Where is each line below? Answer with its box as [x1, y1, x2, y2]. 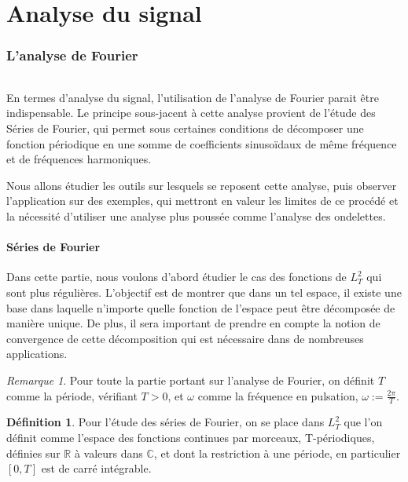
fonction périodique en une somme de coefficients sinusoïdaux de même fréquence [6, 135, 397, 152]
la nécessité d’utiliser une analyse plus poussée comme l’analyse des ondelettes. [6, 207, 386, 224]
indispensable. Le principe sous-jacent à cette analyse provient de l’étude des [6, 104, 376, 121]
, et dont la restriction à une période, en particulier [153, 444, 401, 461]
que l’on [344, 414, 383, 430]
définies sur [6, 444, 61, 461]
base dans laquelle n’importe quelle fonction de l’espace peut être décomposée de [6, 299, 395, 316]
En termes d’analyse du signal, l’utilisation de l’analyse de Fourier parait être [6, 89, 379, 105]
